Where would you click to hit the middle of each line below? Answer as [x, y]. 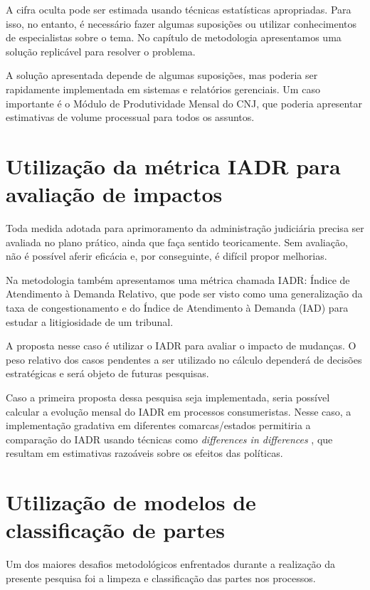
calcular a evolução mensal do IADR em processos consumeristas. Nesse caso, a [179, 411]
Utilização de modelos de [131, 502]
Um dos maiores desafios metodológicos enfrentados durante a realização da [170, 564]
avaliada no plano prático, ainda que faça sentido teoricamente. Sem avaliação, [177, 242]
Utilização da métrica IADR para [173, 165]
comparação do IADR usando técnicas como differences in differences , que [169, 439]
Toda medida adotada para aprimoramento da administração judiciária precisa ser [185, 228]
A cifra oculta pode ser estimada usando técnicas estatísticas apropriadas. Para [179, 9]
